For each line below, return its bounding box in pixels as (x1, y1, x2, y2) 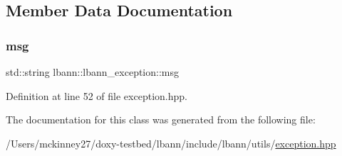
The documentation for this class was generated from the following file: (6, 112, 316, 127)
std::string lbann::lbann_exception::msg (6, 65, 179, 79)
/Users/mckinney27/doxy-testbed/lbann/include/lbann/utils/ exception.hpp (6, 135, 336, 150)
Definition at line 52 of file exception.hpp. (6, 88, 187, 103)
